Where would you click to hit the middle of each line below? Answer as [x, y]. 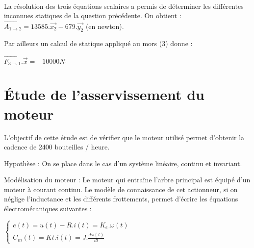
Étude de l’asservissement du [104, 94]
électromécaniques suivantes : [48, 209]
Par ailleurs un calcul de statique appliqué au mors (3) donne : [98, 43]
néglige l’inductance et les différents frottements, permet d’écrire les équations [121, 199]
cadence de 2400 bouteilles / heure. [57, 147]
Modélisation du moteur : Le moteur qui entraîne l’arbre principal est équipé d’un [127, 180]
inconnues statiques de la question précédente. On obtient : [93, 15]
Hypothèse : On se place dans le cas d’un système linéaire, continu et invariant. [123, 163]
